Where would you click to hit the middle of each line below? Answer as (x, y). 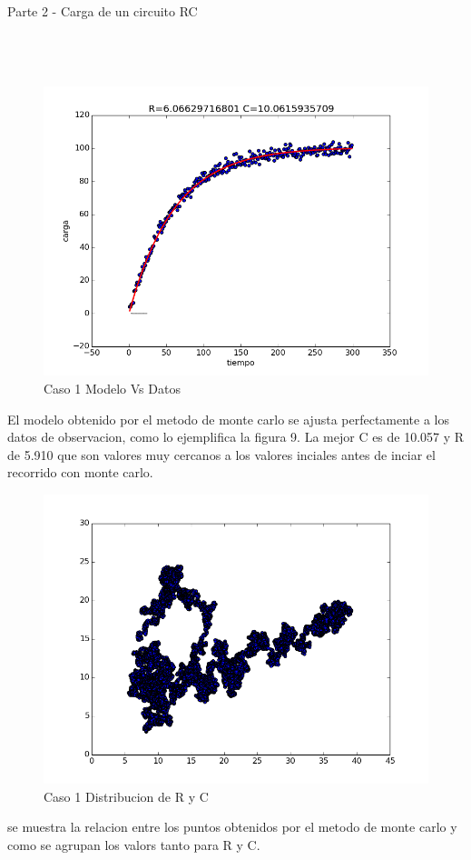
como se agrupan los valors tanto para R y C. (134, 844)
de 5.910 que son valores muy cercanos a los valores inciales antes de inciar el (221, 454)
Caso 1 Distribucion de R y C (126, 796)
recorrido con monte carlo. (80, 472)
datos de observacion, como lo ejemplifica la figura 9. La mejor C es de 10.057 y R (236, 437)
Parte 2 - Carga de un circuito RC (103, 11)
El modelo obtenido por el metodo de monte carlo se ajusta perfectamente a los (229, 419)
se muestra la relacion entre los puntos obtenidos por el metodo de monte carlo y (232, 827)
